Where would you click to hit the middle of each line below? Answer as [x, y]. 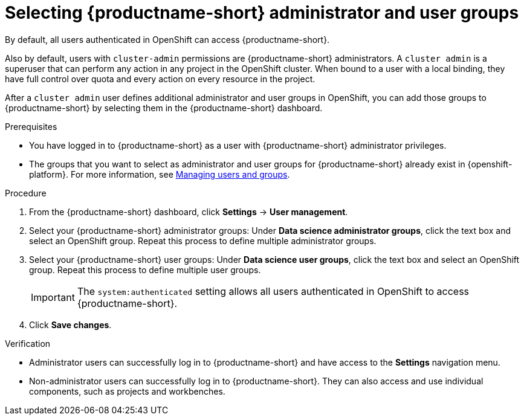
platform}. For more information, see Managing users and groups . [160, 174]
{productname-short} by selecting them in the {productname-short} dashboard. [164, 108]
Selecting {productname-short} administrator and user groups [262, 13]
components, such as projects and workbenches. [127, 391]
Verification [28, 343]
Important [53, 297]
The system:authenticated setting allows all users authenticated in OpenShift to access [273, 291]
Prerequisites [31, 126]
